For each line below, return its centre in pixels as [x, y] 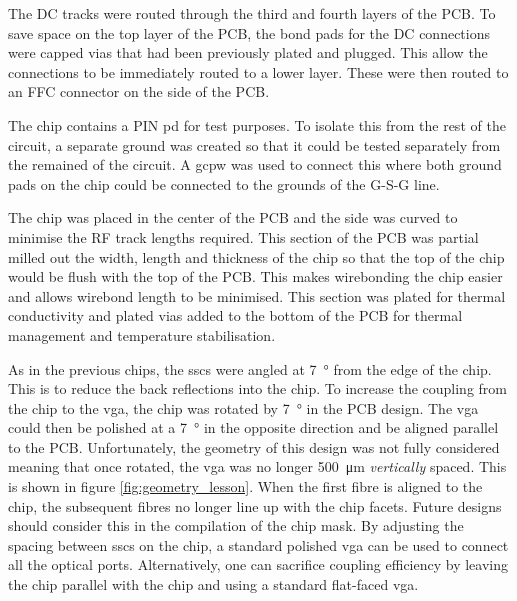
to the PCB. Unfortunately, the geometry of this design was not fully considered [254, 446]
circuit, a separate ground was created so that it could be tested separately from [254, 144]
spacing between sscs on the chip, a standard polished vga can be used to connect [258, 544]
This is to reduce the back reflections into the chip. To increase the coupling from [257, 388]
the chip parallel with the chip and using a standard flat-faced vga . [213, 584]
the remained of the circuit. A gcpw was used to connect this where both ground [255, 164]
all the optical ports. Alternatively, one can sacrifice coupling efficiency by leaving [258, 564]
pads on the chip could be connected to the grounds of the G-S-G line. [224, 183]
